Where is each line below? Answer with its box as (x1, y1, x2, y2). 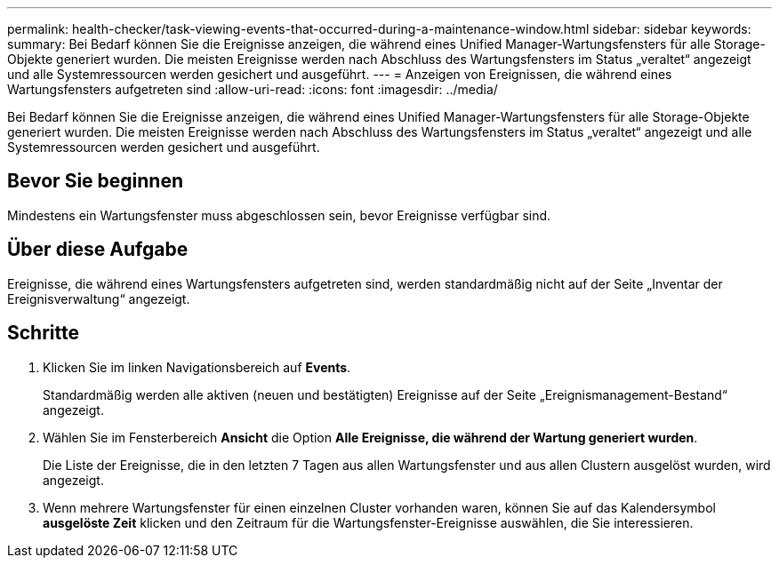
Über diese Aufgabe (7, 238, 189, 261)
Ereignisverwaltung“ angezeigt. (7, 290, 190, 306)
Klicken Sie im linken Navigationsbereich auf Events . (43, 359, 351, 375)
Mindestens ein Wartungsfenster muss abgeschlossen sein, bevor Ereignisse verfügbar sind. (7, 207, 551, 223)
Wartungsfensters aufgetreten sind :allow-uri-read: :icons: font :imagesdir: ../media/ (7, 82, 498, 97)
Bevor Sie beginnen (7, 170, 184, 193)
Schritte (7, 322, 79, 345)
